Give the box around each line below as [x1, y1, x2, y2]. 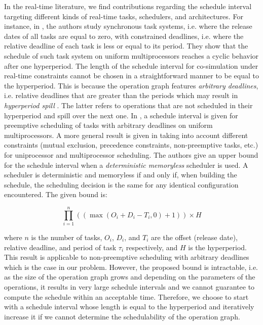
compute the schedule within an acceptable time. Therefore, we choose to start [4, 291, 249, 302]
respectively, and [126, 242, 178, 252]
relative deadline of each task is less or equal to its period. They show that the [4, 40, 248, 51]
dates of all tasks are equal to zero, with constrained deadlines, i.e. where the [4, 30, 244, 41]
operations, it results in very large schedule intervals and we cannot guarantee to [4, 281, 255, 292]
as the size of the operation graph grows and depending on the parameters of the [4, 271, 255, 282]
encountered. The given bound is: [4, 189, 107, 200]
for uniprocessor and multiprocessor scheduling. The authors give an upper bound [4, 149, 258, 160]
